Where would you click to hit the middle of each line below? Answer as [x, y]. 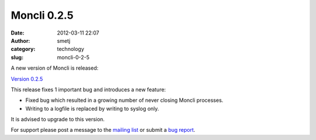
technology [71, 49]
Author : [20, 40]
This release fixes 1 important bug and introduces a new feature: [88, 89]
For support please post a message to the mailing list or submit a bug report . [103, 130]
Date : [18, 33]
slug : [17, 57]
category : [23, 49]
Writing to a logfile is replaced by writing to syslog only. [92, 108]
